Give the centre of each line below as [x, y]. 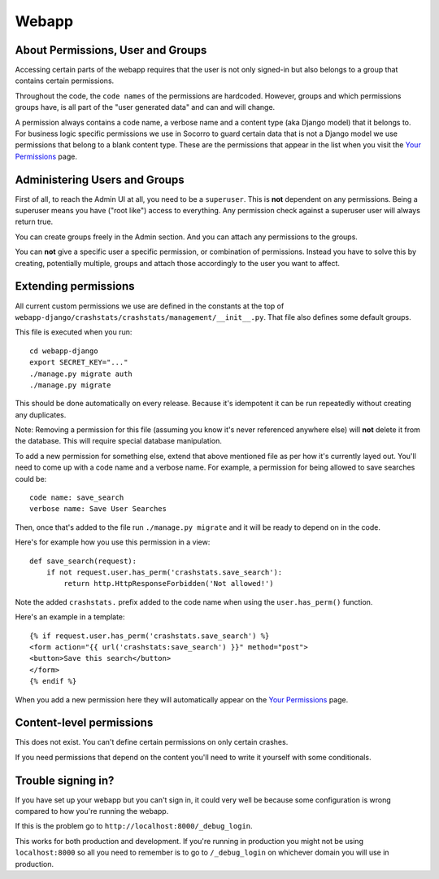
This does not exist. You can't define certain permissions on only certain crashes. [152, 742]
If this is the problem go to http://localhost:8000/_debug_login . [134, 826]
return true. [34, 222]
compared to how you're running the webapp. [92, 811]
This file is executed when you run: [74, 332]
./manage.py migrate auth [81, 374]
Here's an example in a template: [70, 617]
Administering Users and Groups [100, 179]
